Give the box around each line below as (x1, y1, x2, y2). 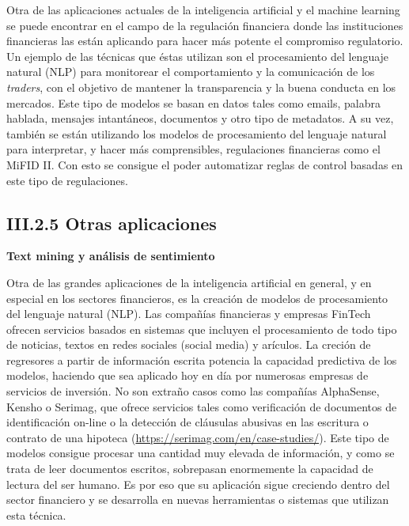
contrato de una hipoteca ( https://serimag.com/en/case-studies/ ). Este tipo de (6, 429, 389, 445)
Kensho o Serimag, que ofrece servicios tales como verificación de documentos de (6, 398, 397, 414)
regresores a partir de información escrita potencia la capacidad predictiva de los (6, 351, 397, 368)
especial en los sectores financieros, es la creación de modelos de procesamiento (6, 289, 388, 306)
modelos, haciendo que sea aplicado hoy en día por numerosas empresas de (6, 367, 369, 384)
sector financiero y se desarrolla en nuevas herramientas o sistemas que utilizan (6, 491, 389, 508)
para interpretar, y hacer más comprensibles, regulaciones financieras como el (6, 141, 381, 157)
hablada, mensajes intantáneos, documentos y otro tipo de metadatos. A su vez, (6, 110, 394, 127)
